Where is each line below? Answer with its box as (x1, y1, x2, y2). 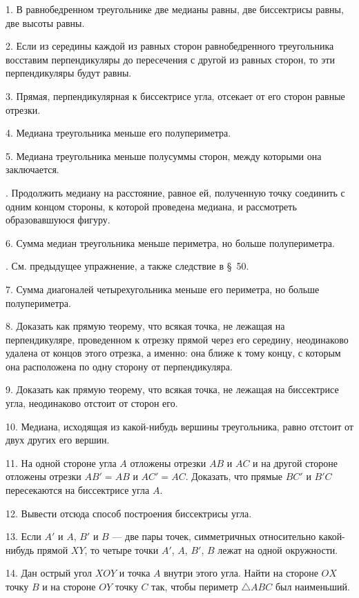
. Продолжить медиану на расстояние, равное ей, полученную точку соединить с (6, 185, 345, 199)
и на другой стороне (253, 455, 338, 470)
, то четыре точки (84, 542, 159, 557)
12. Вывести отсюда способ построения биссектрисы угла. (6, 506, 252, 520)
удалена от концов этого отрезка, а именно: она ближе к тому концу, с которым (6, 346, 341, 360)
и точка (119, 566, 151, 580)
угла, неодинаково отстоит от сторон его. (6, 396, 178, 410)
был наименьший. (275, 579, 350, 593)
